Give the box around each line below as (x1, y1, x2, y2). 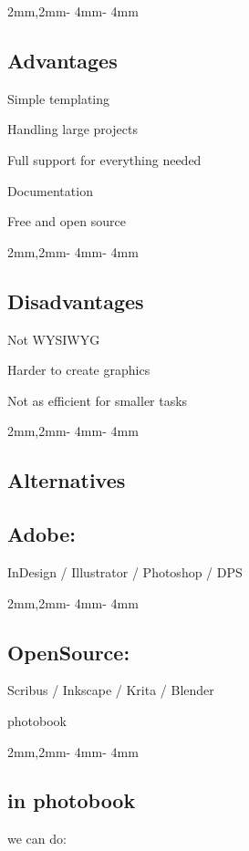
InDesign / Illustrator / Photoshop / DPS (7, 562, 243, 581)
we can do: (7, 829, 67, 848)
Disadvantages (7, 286, 144, 315)
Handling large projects (7, 119, 138, 139)
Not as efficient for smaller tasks (7, 390, 188, 410)
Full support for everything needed (7, 150, 202, 169)
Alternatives (7, 466, 126, 494)
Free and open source (7, 212, 126, 231)
